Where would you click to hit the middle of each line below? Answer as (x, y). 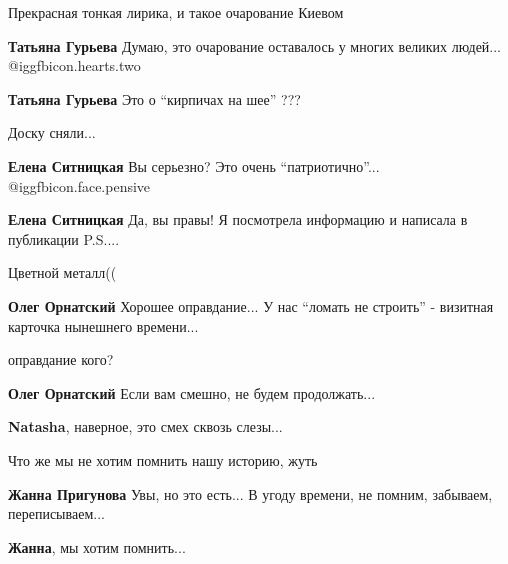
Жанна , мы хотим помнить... (97, 546)
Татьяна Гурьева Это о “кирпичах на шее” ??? (154, 98)
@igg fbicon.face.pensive (79, 185)
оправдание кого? (61, 359)
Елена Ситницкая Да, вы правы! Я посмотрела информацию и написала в (238, 219)
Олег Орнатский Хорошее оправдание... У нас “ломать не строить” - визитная (251, 305)
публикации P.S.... (64, 238)
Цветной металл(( (62, 272)
